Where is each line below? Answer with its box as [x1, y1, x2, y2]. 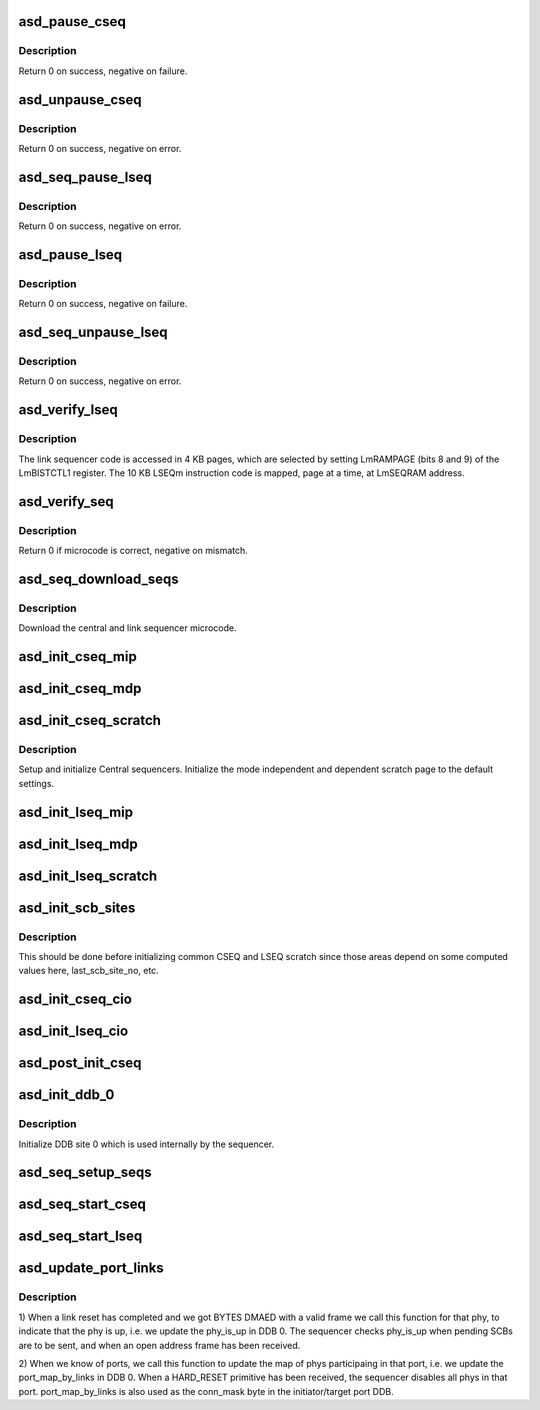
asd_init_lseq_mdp [18, 835, 139, 852]
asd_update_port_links [18, 1260, 164, 1277]
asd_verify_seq [18, 493, 114, 510]
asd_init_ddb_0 [18, 1086, 115, 1104]
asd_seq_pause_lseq [18, 168, 152, 185]
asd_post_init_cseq [18, 1055, 142, 1072]
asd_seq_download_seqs [18, 570, 179, 587]
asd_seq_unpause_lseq [18, 324, 169, 341]
